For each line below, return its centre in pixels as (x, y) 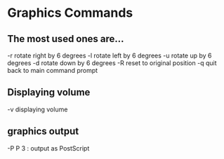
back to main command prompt (53, 70)
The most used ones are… (66, 39)
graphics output (43, 131)
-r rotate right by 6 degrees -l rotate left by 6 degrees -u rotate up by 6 (110, 55)
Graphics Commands (70, 13)
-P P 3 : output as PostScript (48, 148)
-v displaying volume (38, 109)
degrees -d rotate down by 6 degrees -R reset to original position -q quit (112, 63)
